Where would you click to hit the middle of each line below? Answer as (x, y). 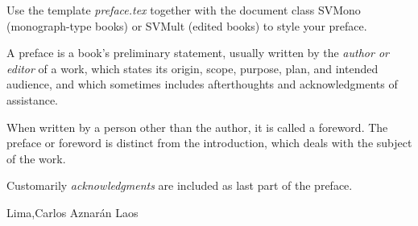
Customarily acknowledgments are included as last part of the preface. (180, 185)
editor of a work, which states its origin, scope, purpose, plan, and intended (192, 68)
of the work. (36, 158)
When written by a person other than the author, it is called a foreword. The (197, 127)
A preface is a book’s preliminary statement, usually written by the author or (198, 53)
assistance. (32, 99)
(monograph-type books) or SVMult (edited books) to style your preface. (187, 25)
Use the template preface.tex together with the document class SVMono (184, 10)
